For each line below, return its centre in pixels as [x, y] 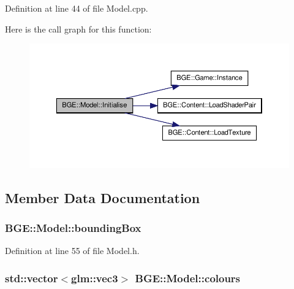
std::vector [32, 278]
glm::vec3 [95, 278]
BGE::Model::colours [188, 278]
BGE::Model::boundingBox [73, 227]
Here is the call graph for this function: [78, 29]
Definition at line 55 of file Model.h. [72, 251]
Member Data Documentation [103, 197]
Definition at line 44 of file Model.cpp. [77, 8]
